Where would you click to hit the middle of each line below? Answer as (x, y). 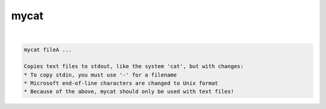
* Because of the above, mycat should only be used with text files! (129, 92)
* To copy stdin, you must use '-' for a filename (101, 75)
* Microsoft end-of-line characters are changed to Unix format (121, 83)
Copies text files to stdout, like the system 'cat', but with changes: (134, 67)
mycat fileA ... (48, 49)
